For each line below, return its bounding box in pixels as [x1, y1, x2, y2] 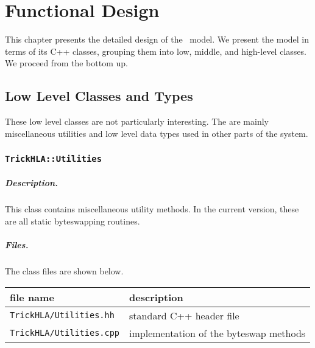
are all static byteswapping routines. [5, 214, 140, 227]
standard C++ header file [129, 308, 239, 322]
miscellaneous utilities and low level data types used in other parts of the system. [5, 127, 308, 139]
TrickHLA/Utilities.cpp [10, 328, 120, 338]
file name [10, 290, 54, 304]
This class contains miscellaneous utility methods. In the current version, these [5, 203, 299, 215]
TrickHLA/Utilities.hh [10, 310, 115, 321]
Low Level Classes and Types [5, 86, 193, 105]
